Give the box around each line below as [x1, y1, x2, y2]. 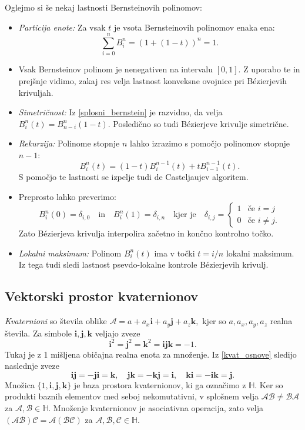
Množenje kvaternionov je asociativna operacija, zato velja [53, 402, 263, 414]
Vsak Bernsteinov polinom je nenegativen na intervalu [18, 63, 213, 75]
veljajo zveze [95, 326, 140, 339]
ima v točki [154, 246, 195, 259]
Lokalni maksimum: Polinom [18, 246, 122, 259]
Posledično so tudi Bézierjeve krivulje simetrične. [113, 117, 289, 129]
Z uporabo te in [243, 63, 300, 75]
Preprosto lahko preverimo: [18, 190, 116, 202]
